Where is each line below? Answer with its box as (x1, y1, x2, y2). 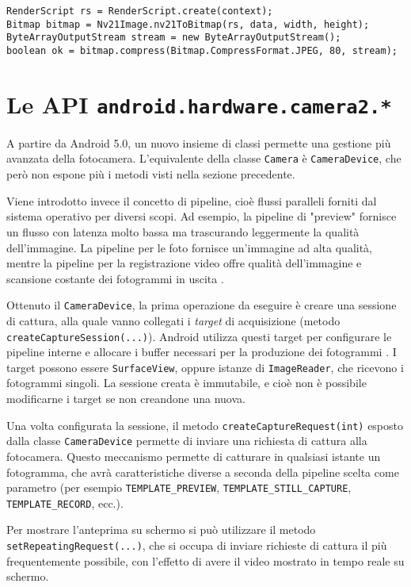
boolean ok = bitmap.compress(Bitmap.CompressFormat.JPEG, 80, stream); (6, 44, 398, 56)
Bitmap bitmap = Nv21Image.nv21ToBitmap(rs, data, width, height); (6, 18, 370, 30)
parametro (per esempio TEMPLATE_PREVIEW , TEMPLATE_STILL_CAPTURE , (6, 479, 352, 496)
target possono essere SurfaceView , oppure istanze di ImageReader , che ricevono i (6, 359, 404, 375)
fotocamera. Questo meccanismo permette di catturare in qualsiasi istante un (6, 447, 381, 464)
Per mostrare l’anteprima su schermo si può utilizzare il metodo (6, 521, 316, 538)
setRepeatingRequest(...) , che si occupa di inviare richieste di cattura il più (6, 537, 387, 554)
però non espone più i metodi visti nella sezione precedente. (6, 166, 295, 182)
